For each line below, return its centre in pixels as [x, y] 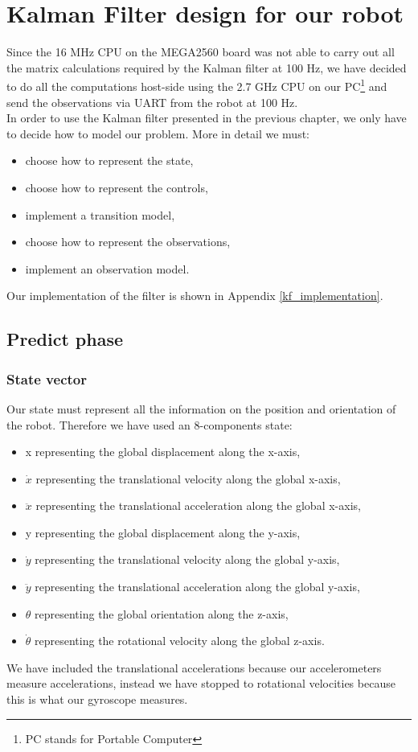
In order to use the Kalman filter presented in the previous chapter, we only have [207, 118]
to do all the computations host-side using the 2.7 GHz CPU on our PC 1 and [197, 85]
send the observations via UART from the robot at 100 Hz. [152, 102]
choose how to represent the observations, [128, 242]
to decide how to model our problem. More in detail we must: [158, 133]
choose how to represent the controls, [117, 187]
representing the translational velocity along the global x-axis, [188, 478]
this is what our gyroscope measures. [97, 699]
